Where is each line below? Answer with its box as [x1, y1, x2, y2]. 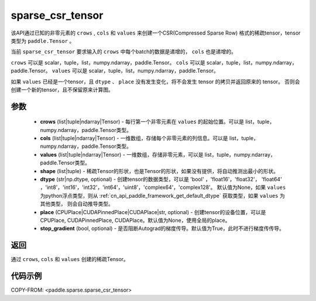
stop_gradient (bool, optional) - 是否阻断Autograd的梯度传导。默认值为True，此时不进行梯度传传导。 [40, 225, 285, 232]
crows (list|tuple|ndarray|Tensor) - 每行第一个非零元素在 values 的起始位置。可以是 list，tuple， [40, 118, 275, 126]
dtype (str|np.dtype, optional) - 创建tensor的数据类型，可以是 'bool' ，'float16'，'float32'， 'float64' [40, 176, 282, 183]
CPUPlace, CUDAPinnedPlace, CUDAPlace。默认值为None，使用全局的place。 [40, 217, 231, 224]
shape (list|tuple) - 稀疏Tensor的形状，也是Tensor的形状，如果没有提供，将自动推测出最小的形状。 [40, 167, 279, 174]
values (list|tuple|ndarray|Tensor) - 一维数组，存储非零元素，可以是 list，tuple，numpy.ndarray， [40, 151, 276, 158]
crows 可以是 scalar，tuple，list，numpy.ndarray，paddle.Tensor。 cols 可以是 [11, 59, 205, 66]
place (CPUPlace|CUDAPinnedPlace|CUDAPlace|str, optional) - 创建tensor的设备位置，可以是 [40, 208, 266, 215]
